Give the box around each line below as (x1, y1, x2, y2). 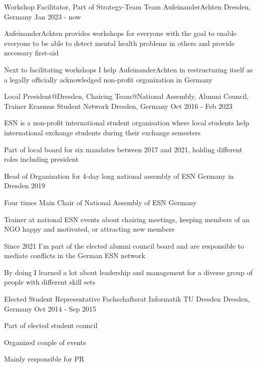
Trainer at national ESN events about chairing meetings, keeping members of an (4, 214, 250, 224)
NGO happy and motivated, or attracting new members (4, 224, 175, 234)
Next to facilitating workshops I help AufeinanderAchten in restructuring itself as (4, 64, 253, 74)
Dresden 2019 (4, 180, 45, 191)
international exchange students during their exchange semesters (4, 127, 201, 137)
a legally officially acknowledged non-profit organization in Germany (4, 74, 213, 84)
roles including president (4, 154, 79, 164)
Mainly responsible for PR (4, 354, 84, 364)
